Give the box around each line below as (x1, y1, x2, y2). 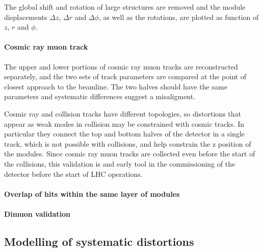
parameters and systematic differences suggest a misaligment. (4, 91, 196, 102)
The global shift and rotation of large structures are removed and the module (4, 2, 246, 12)
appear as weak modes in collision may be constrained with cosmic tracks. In (4, 118, 245, 129)
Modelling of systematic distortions (4, 233, 194, 249)
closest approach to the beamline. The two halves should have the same (4, 81, 227, 91)
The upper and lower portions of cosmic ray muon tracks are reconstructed (4, 61, 238, 72)
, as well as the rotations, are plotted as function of (98, 11, 259, 22)
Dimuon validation (4, 208, 70, 219)
